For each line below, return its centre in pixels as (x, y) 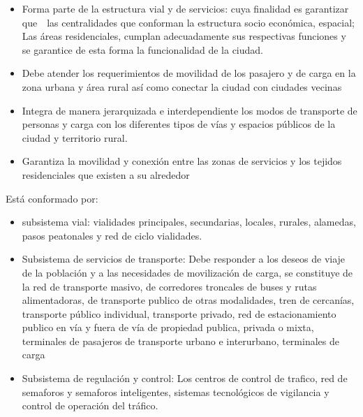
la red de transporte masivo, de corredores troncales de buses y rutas (169, 286)
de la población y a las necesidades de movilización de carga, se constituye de (187, 272)
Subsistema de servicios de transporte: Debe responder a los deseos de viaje (184, 259)
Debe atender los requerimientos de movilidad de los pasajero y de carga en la (189, 73)
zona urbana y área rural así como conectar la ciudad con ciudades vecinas (182, 86)
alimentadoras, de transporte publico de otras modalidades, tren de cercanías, (188, 300)
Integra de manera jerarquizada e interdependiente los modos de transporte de (190, 110)
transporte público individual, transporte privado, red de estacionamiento (179, 313)
